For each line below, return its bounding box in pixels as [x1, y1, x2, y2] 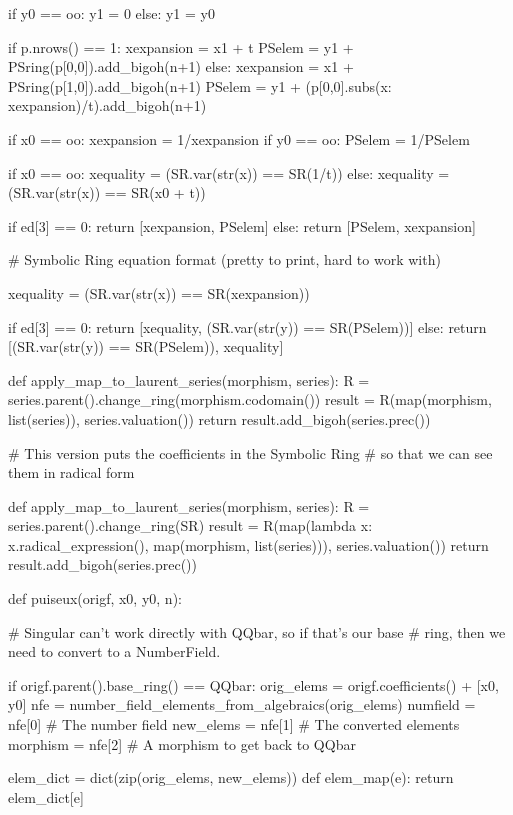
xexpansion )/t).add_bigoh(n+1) [8, 95, 207, 116]
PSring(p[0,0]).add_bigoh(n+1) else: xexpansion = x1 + [8, 56, 354, 77]
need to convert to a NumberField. [8, 641, 221, 662]
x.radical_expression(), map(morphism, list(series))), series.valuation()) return [8, 534, 489, 555]
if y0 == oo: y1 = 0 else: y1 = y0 [8, 3, 215, 23]
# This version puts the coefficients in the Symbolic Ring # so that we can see [8, 442, 493, 463]
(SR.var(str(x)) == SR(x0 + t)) [8, 182, 206, 203]
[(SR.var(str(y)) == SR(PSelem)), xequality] [8, 336, 284, 357]
